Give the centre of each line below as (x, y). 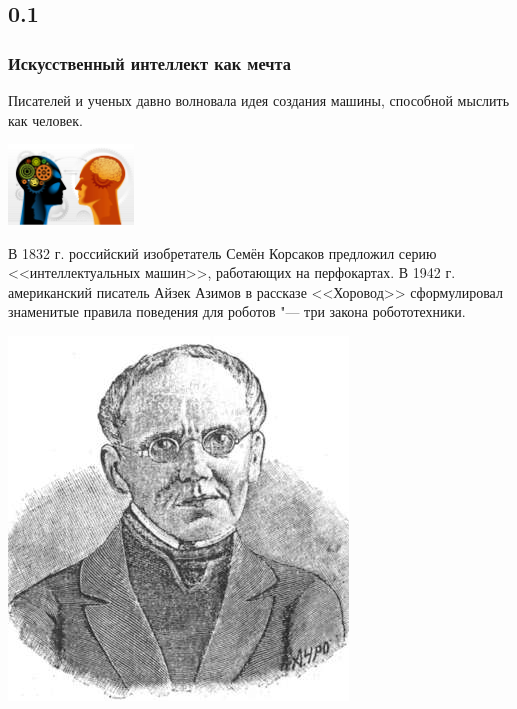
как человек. (45, 119)
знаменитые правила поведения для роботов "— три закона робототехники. (237, 311)
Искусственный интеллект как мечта (150, 62)
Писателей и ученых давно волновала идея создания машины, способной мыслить (259, 100)
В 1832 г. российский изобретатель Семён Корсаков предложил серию (222, 252)
